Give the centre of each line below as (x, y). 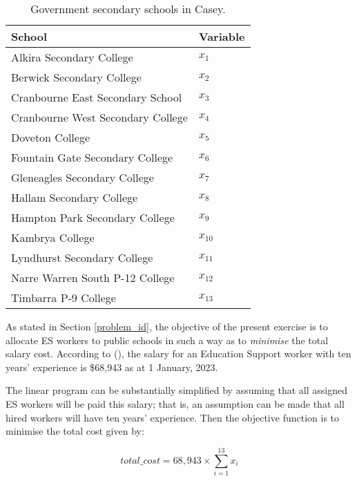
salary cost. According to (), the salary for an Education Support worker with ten (178, 353)
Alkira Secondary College (72, 57)
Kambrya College (53, 237)
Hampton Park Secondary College (93, 217)
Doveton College (50, 137)
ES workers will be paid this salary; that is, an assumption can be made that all (175, 403)
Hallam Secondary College (75, 197)
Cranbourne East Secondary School (97, 97)
